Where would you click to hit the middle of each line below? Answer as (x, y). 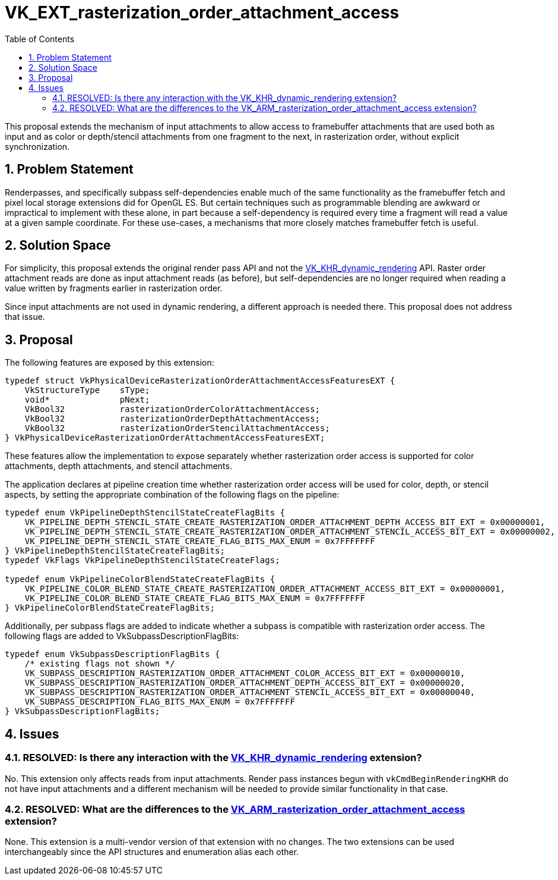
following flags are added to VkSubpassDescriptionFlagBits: (122, 636)
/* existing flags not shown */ (100, 664)
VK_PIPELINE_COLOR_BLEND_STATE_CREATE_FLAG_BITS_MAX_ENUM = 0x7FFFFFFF (195, 598)
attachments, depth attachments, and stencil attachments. (118, 466)
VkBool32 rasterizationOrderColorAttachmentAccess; (172, 409)
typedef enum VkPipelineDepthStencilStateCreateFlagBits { (145, 513)
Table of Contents (40, 39)
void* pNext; (87, 400)
